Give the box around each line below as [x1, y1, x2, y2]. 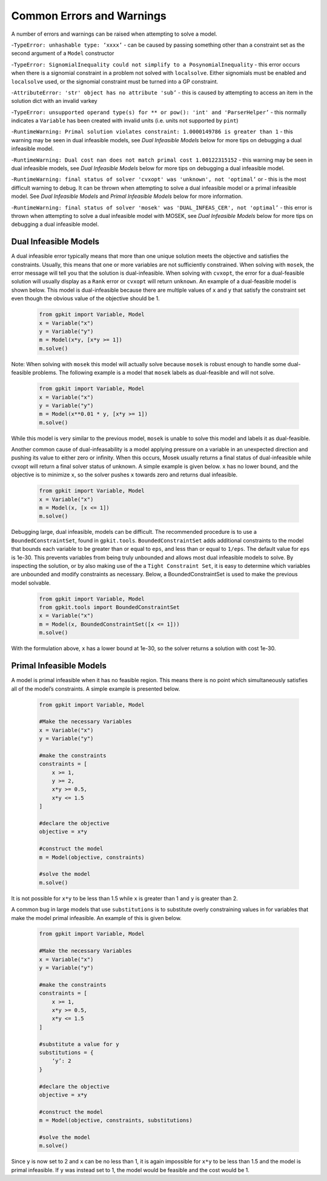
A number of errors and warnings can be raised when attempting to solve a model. [11, 30, 217, 38]
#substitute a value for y [39, 1041, 119, 1047]
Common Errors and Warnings [11, 9, 167, 22]
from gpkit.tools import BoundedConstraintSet [39, 604, 180, 611]
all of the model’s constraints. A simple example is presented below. [11, 685, 180, 692]
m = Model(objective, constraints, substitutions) [39, 1117, 193, 1124]
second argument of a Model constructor [11, 50, 114, 57]
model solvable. [11, 579, 51, 587]
